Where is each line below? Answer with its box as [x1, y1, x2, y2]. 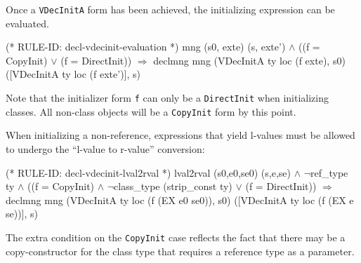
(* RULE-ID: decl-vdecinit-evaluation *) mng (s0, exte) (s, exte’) [6, 39, 286, 54]
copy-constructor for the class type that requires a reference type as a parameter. [6, 243, 355, 258]
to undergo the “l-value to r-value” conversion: [6, 141, 205, 156]
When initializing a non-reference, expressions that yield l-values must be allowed [6, 128, 355, 142]
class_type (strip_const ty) [114, 179, 232, 194]
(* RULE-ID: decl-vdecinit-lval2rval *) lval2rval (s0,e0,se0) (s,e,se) [6, 165, 291, 180]
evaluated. [6, 15, 49, 30]
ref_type [310, 165, 348, 180]
